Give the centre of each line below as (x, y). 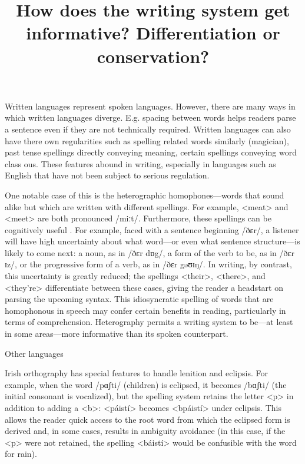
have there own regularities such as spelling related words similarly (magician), (147, 140)
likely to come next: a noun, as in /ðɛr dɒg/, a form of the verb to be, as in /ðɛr (150, 252)
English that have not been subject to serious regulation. (107, 175)
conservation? (153, 56)
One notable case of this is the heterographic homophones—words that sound (145, 195)
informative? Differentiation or (153, 33)
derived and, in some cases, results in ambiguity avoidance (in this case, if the (145, 431)
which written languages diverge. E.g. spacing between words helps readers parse (150, 117)
